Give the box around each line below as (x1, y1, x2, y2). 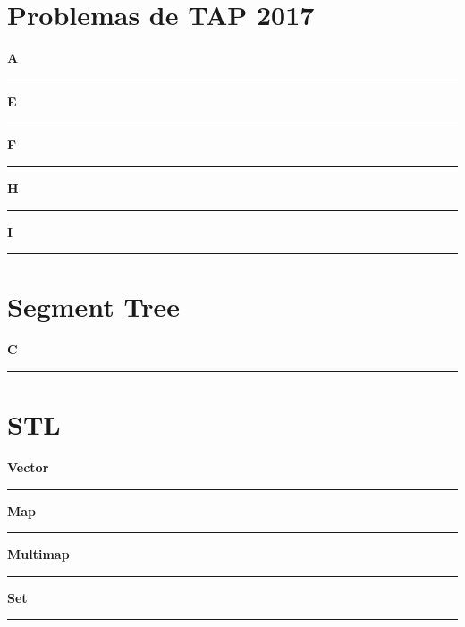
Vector (7, 457, 49, 476)
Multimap (7, 545, 70, 563)
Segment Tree (7, 288, 181, 325)
